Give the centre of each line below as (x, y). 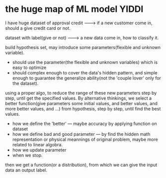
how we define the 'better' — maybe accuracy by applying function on (84, 123)
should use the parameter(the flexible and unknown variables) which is (85, 62)
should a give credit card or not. (38, 28)
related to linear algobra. (38, 144)
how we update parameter (39, 150)
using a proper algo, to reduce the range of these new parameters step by (81, 93)
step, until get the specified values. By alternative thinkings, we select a (79, 98)
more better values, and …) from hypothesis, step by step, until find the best (83, 109)
